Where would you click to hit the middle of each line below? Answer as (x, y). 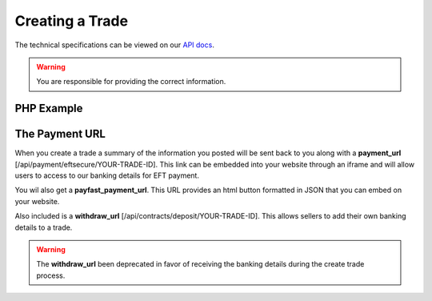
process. (51, 275)
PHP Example (49, 108)
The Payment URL (60, 134)
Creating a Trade (71, 21)
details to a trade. (44, 227)
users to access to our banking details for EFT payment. (107, 175)
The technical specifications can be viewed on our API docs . (115, 45)
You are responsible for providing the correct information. (131, 82)
